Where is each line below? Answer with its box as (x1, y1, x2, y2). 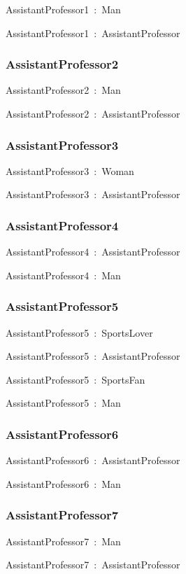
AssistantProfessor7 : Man (6, 533, 121, 548)
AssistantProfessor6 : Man (6, 476, 121, 491)
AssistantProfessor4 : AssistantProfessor (6, 244, 180, 259)
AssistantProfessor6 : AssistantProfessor (6, 453, 180, 468)
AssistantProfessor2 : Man (6, 83, 121, 97)
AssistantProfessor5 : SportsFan (6, 372, 145, 386)
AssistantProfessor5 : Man (6, 395, 121, 410)
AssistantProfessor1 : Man (6, 2, 121, 16)
